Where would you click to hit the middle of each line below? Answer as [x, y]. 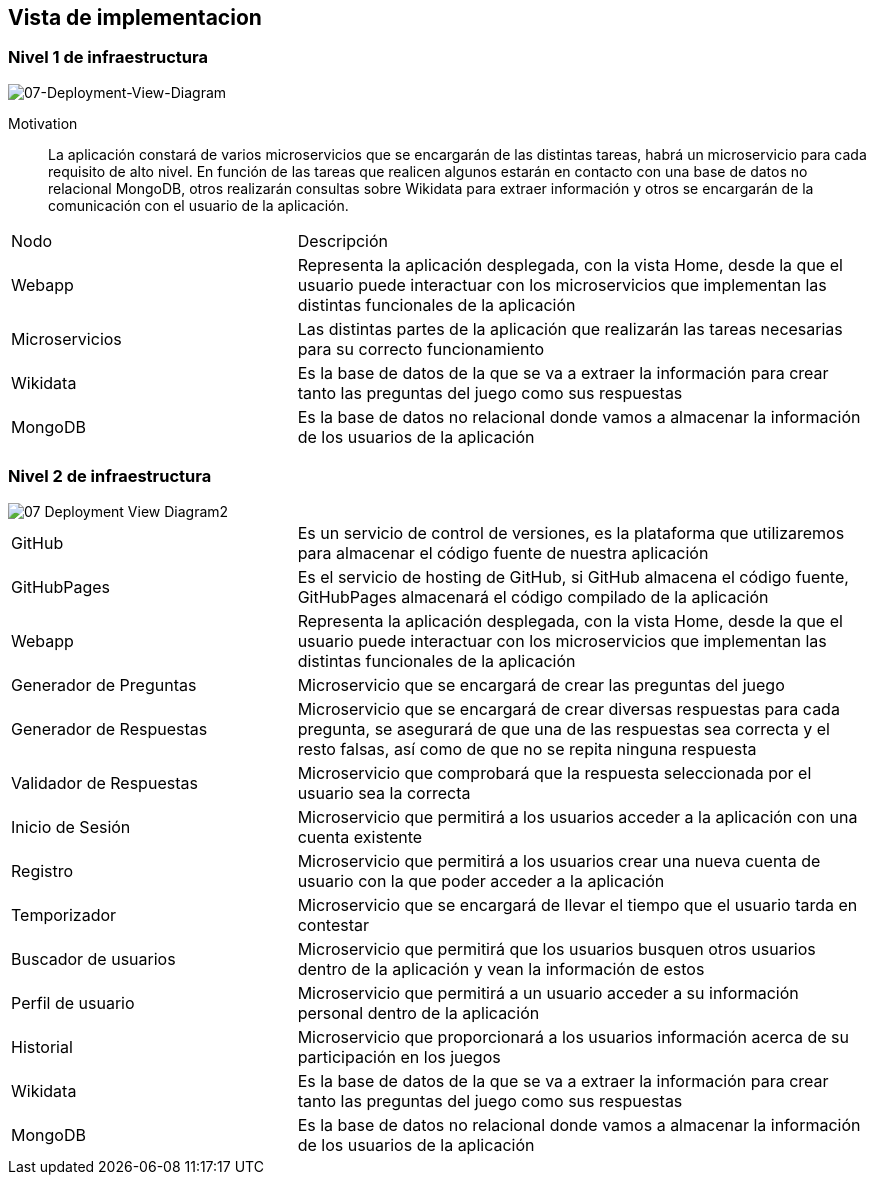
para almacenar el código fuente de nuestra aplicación [503, 552]
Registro [42, 870]
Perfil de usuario [73, 1002]
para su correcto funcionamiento [421, 348]
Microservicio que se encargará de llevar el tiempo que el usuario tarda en [577, 904]
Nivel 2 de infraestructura [110, 476]
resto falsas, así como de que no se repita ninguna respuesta [527, 748]
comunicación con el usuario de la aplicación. [198, 205]
